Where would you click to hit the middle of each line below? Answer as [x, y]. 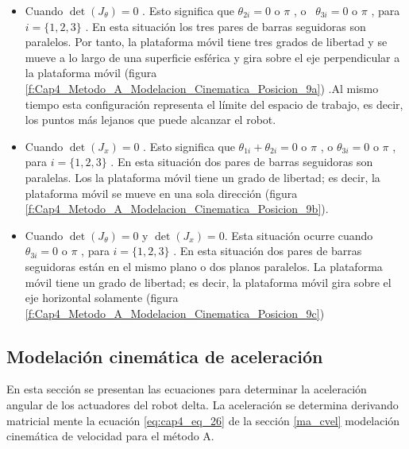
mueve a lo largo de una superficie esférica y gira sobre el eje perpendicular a [212, 57]
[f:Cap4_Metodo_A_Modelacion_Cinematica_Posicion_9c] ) [175, 313]
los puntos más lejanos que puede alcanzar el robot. [150, 120]
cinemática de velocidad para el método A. [110, 436]
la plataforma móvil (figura [91, 73]
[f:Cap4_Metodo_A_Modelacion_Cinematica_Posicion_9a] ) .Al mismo [202, 88]
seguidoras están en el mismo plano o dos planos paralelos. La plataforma [204, 266]
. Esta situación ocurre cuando [299, 235]
